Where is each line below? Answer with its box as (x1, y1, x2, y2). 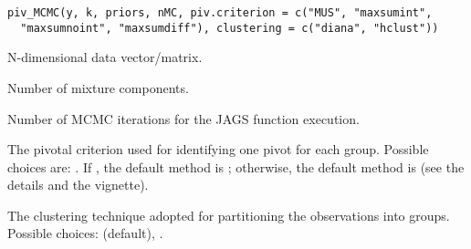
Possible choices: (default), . (7, 223, 163, 243)
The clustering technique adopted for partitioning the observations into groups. (7, 205, 450, 224)
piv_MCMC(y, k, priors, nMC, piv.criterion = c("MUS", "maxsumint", (7, 6, 433, 19)
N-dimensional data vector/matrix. (7, 47, 203, 67)
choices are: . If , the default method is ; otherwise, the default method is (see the (7, 157, 465, 176)
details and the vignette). (7, 175, 149, 194)
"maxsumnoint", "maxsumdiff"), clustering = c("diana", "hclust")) (20, 21, 439, 35)
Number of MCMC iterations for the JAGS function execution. (7, 109, 360, 128)
